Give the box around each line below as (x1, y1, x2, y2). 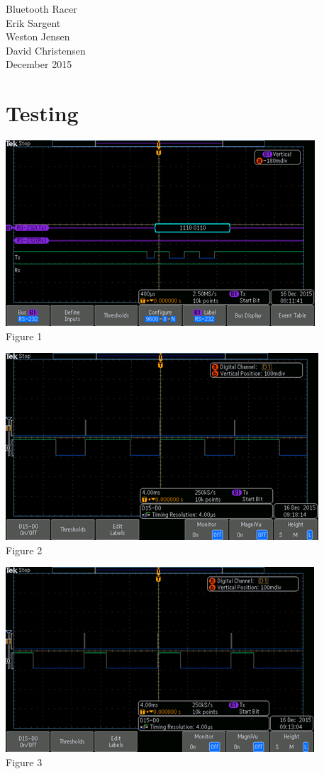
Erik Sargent (6, 15, 61, 30)
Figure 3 (6, 755, 43, 770)
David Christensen (6, 43, 86, 57)
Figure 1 (6, 328, 43, 343)
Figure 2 (6, 542, 43, 557)
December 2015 (6, 57, 72, 72)
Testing (6, 99, 79, 128)
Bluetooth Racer (6, 1, 77, 16)
